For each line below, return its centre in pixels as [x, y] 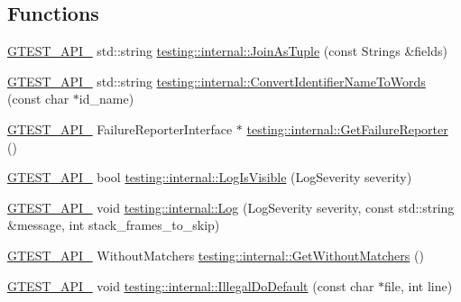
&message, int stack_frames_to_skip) [114, 225]
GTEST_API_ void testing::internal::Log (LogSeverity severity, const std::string [231, 207]
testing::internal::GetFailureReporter [347, 128]
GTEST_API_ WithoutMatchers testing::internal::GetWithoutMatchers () [216, 255]
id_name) [106, 99]
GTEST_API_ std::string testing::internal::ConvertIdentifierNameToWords [217, 81]
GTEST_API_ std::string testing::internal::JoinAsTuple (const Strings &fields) [227, 51]
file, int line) [419, 285]
